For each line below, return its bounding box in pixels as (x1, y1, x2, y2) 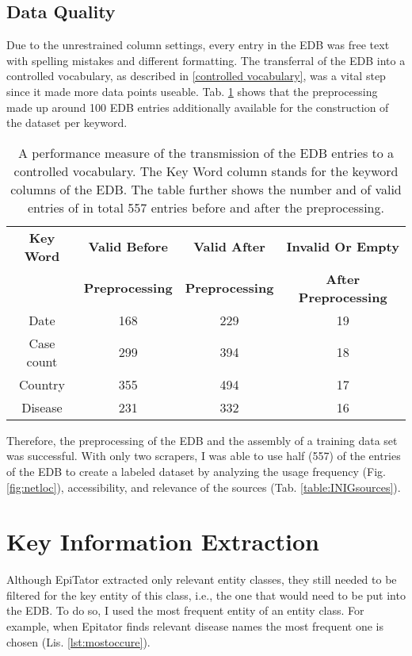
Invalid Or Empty (286, 237, 399, 256)
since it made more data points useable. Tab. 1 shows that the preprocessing (6, 82, 378, 99)
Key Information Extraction (6, 525, 319, 558)
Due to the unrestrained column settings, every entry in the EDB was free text (6, 36, 390, 53)
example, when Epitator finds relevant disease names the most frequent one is (6, 618, 383, 635)
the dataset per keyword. (6, 114, 128, 131)
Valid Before (88, 237, 168, 256)
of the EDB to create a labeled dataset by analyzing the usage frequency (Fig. (6, 462, 386, 479)
